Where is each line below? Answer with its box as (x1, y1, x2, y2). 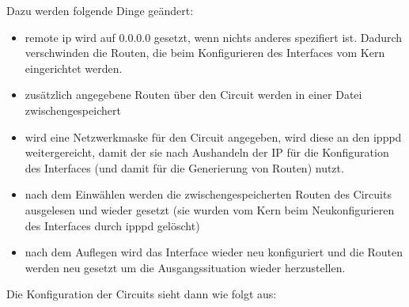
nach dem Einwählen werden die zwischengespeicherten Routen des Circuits (25, 186, 392, 203)
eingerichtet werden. (25, 59, 123, 76)
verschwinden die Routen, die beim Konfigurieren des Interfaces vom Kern (25, 44, 385, 61)
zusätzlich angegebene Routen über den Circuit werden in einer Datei (25, 86, 362, 103)
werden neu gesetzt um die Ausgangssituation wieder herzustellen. (25, 259, 346, 275)
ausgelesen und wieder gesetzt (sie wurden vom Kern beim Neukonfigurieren (25, 201, 395, 218)
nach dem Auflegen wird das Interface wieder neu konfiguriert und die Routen (25, 244, 403, 260)
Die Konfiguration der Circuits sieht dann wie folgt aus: (6, 286, 277, 302)
